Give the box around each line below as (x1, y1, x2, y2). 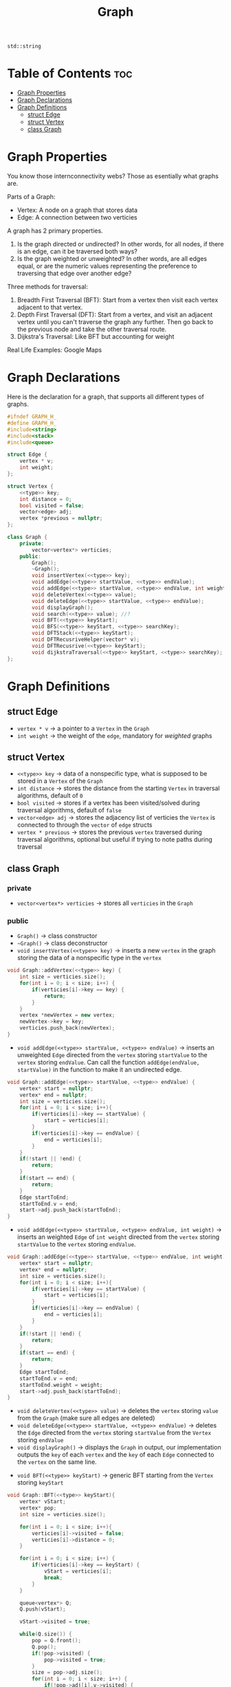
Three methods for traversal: (7, 283, 88, 291)
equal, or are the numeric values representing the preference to (16, 262, 197, 270)
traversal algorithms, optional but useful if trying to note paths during (16, 836, 213, 844)
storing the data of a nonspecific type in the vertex (16, 954, 162, 962)
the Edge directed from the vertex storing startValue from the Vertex (16, 1429, 212, 1437)
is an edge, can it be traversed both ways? (16, 247, 137, 255)
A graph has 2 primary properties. (7, 226, 103, 235)
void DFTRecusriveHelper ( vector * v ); (32, 636, 140, 643)
